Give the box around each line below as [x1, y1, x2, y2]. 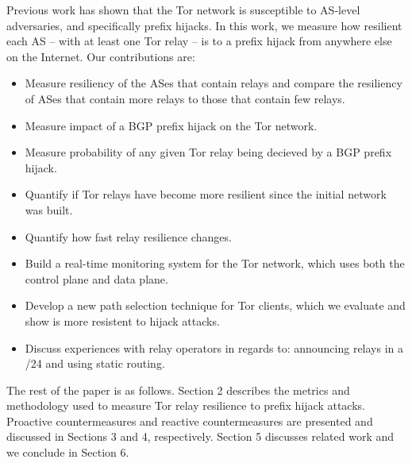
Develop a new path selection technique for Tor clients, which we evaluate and [25, 297, 406, 314]
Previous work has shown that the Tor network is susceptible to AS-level [6, 2, 360, 17]
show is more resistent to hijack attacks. [25, 312, 220, 329]
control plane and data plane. [25, 270, 168, 287]
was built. [25, 201, 73, 218]
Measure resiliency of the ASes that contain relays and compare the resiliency [25, 75, 402, 91]
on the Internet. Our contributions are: [6, 48, 195, 64]
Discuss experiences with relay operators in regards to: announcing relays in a [25, 339, 404, 356]
